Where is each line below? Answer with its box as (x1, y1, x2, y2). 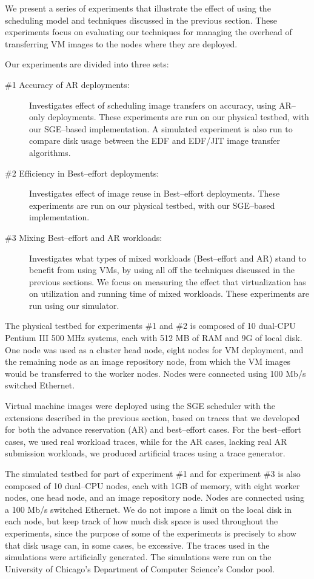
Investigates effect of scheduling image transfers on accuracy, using (29, 98, 276, 111)
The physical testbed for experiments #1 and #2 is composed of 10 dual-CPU (5, 319, 296, 332)
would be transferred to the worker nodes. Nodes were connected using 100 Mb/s (5, 367, 306, 379)
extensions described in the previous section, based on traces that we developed (5, 411, 300, 424)
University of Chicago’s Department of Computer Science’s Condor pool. (5, 562, 275, 575)
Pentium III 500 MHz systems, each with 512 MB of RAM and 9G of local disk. (5, 331, 302, 344)
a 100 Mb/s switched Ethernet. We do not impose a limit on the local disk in (5, 503, 292, 515)
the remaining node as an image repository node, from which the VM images (5, 355, 290, 368)
